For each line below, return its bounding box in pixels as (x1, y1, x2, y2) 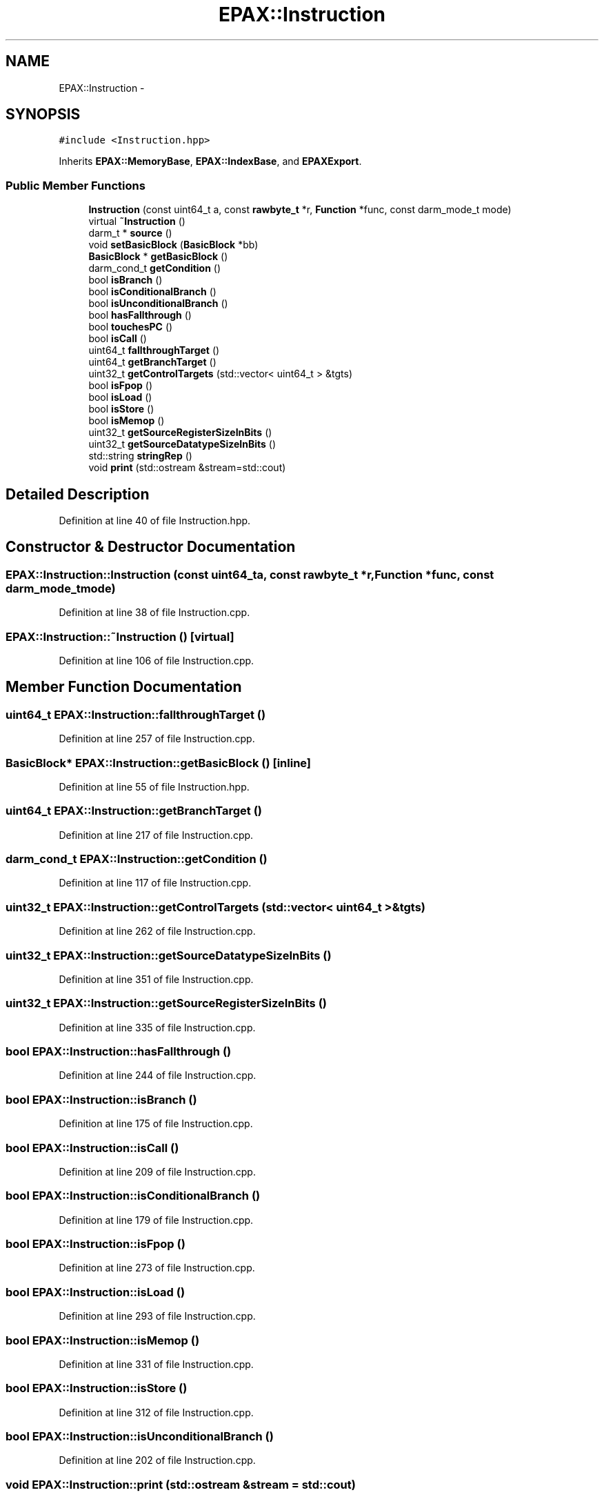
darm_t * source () (88, 227, 172, 239)
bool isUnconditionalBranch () (88, 297, 228, 310)
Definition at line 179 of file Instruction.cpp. (59, 1213, 254, 1226)
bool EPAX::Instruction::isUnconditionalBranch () (6, 1429, 274, 1444)
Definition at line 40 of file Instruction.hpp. (59, 515, 251, 527)
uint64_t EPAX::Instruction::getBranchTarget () (6, 804, 262, 818)
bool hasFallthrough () (88, 309, 192, 321)
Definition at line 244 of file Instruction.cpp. (59, 1069, 256, 1082)
